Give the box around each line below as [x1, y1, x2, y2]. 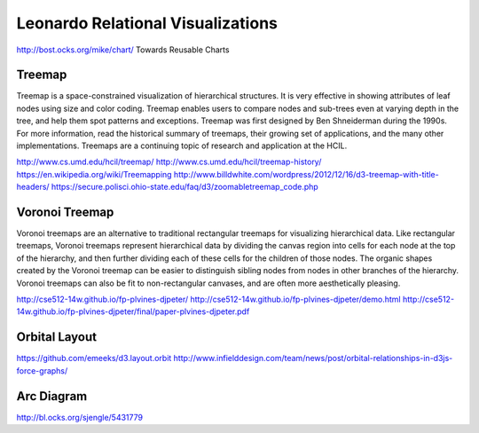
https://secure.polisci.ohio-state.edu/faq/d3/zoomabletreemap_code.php [51, 182, 318, 193]
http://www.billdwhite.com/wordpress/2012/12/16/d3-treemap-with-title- [173, 169, 439, 179]
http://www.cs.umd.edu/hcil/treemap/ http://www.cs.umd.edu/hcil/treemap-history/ [16, 156, 322, 168]
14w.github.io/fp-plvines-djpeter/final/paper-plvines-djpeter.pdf [16, 306, 250, 317]
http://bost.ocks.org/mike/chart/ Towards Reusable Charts [16, 44, 230, 55]
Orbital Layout [16, 329, 98, 345]
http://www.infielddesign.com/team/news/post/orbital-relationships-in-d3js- [173, 353, 453, 364]
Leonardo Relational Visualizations [16, 13, 279, 33]
